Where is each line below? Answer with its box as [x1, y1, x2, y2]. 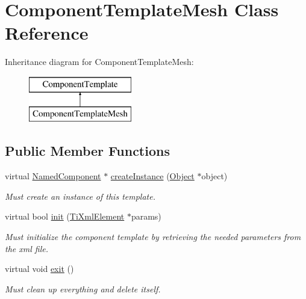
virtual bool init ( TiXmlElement [5, 210, 125, 223]
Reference [5, 20, 89, 45]
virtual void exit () [5, 262, 74, 275]
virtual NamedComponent [5, 170, 101, 182]
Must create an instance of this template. [5, 190, 155, 202]
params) [131, 210, 161, 223]
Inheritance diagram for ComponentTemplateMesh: [5, 55, 194, 68]
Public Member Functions [5, 141, 170, 160]
